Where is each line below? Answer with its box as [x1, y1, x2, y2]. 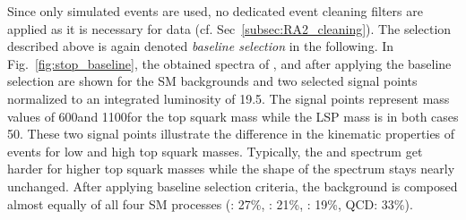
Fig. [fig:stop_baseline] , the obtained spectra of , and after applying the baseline [7, 54, 452, 72]
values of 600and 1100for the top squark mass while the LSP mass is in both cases [7, 106, 459, 125]
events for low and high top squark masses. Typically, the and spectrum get [7, 141, 423, 160]
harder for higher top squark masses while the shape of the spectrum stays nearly [7, 159, 455, 178]
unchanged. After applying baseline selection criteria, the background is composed [7, 176, 458, 195]
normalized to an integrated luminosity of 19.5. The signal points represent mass [7, 89, 450, 107]
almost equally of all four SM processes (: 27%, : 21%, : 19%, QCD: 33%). [7, 194, 413, 213]
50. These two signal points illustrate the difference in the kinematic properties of [7, 124, 455, 143]
